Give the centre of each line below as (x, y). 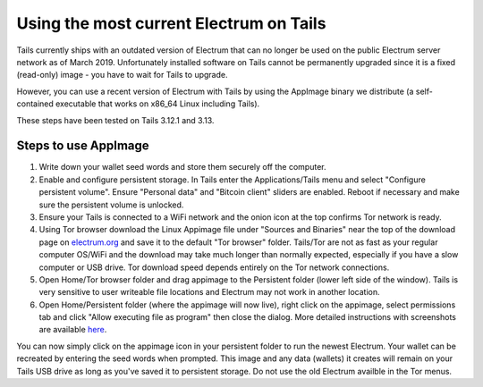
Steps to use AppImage (83, 146)
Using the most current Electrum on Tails (171, 23)
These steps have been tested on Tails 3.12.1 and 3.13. (115, 120)
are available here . (73, 330)
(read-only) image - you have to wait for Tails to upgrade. (122, 75)
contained (35, 104)
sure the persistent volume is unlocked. (111, 205)
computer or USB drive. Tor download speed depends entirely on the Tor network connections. (214, 267)
